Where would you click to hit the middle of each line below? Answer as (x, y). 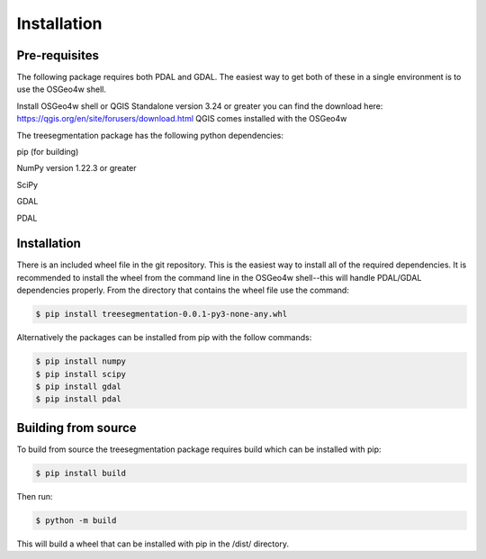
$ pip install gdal (78, 387)
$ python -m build (76, 520)
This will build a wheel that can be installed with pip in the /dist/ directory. (153, 544)
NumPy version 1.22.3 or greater (76, 168)
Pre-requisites (58, 55)
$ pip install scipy (81, 374)
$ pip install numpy (81, 361)
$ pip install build (81, 473)
